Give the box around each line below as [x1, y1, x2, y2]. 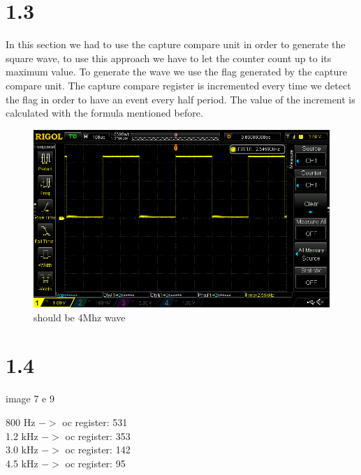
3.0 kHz [6, 442, 38, 457]
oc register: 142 [65, 442, 131, 457]
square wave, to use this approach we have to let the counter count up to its [6, 50, 332, 65]
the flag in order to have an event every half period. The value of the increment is [6, 92, 355, 106]
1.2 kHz [6, 428, 38, 443]
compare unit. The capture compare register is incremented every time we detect [6, 78, 351, 92]
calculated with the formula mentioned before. [6, 105, 203, 120]
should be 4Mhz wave [34, 309, 126, 324]
